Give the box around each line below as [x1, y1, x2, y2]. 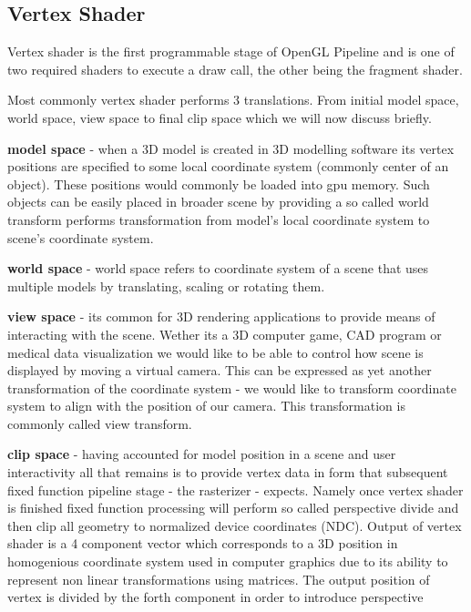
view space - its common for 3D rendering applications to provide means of [7, 307, 435, 326]
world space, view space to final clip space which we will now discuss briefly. [7, 107, 432, 127]
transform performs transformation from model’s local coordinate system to [7, 209, 430, 229]
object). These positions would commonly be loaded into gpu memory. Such [7, 174, 430, 193]
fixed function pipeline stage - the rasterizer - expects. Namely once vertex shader [7, 480, 464, 499]
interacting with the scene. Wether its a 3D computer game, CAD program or [7, 324, 442, 343]
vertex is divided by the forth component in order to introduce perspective [7, 587, 424, 607]
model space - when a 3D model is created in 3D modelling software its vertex [7, 138, 455, 158]
